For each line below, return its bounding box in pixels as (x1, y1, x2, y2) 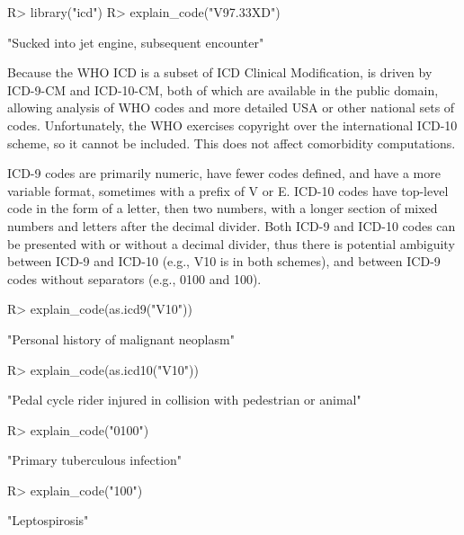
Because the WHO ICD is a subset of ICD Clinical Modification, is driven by (7, 63, 433, 82)
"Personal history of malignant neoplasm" (7, 329, 235, 348)
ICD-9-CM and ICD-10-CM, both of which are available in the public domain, (7, 80, 439, 99)
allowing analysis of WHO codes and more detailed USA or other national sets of (7, 98, 455, 117)
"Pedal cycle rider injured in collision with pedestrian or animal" (7, 390, 361, 409)
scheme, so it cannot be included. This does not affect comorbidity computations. (7, 133, 456, 152)
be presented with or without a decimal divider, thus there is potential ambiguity (7, 234, 455, 253)
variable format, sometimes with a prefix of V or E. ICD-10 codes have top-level (7, 181, 449, 200)
